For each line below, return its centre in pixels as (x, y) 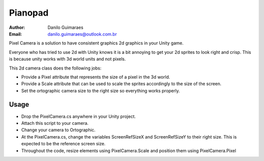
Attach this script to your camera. (55, 123)
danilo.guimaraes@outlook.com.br (82, 34)
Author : (17, 27)
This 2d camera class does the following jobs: (55, 68)
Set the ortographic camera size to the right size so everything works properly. (101, 91)
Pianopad (29, 13)
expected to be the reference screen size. (63, 144)
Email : (15, 34)
